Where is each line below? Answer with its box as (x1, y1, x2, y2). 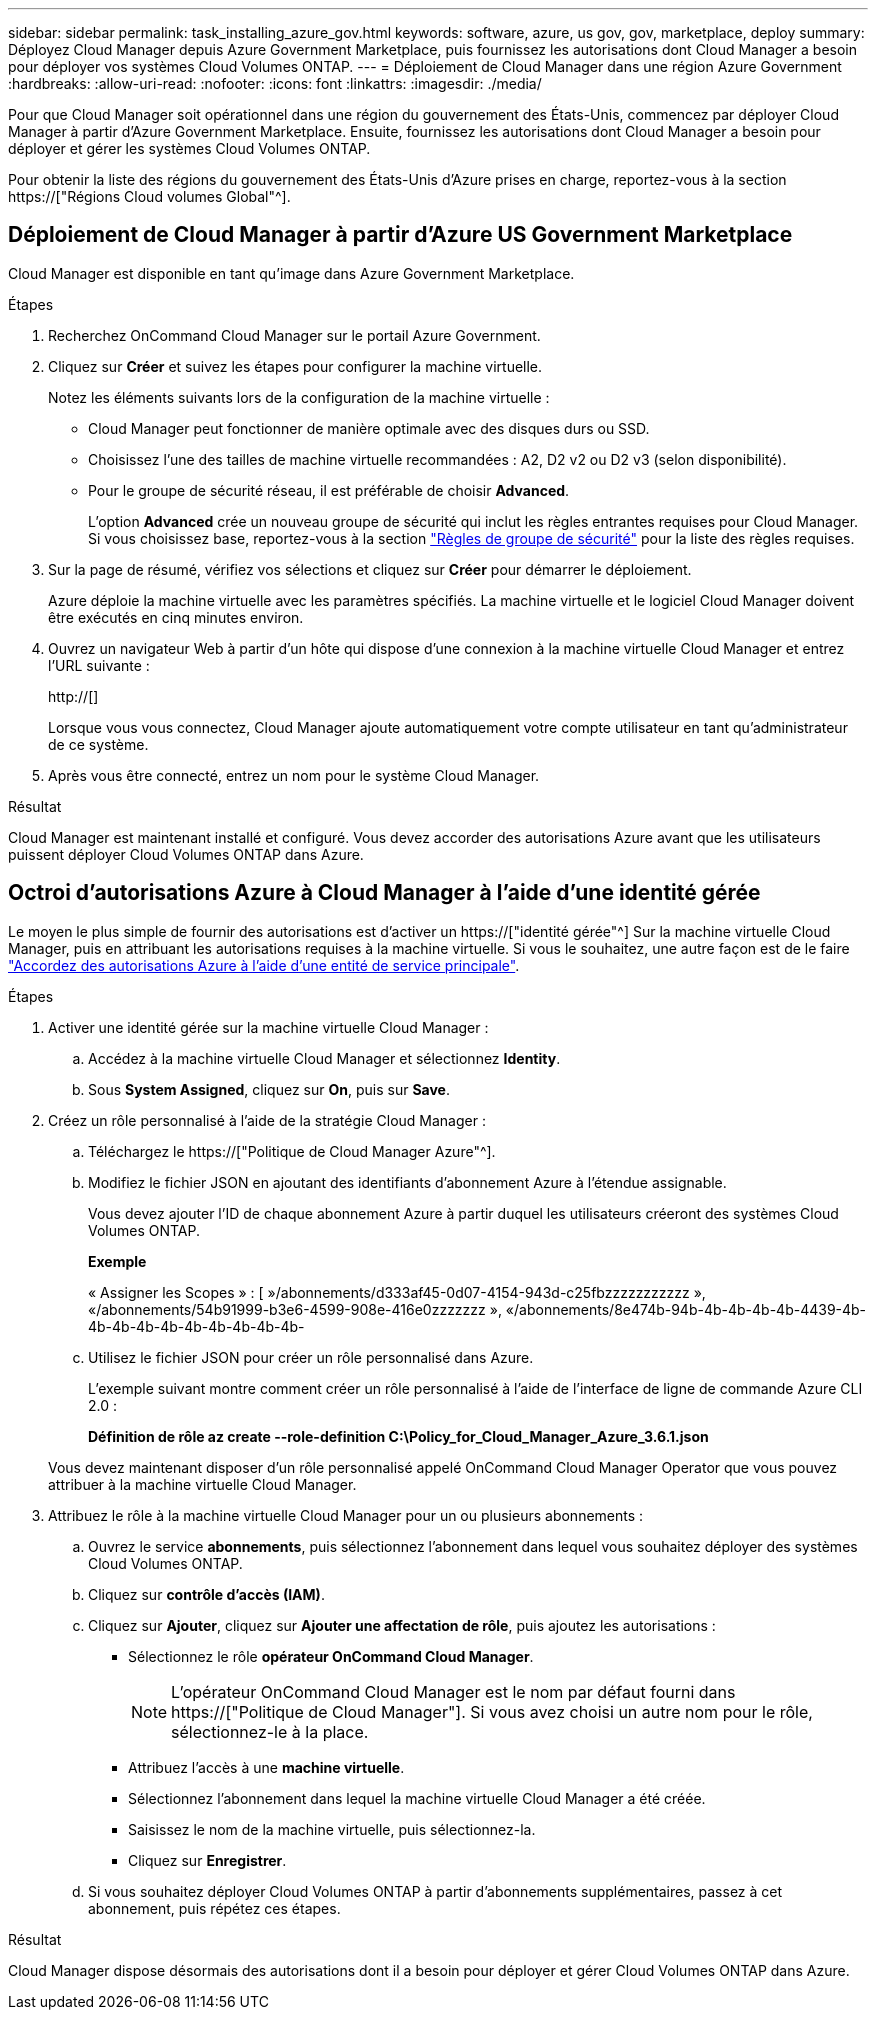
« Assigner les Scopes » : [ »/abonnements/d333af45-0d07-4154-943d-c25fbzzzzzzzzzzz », (88, 1283, 706, 1301)
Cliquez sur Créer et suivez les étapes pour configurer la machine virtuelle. (48, 357, 543, 375)
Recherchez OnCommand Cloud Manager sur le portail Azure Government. (48, 326, 541, 344)
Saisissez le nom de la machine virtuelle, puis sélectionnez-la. (128, 1820, 536, 1838)
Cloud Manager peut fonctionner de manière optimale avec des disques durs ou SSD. (88, 419, 650, 437)
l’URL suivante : (48, 656, 150, 674)
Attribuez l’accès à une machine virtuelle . (128, 1758, 405, 1776)
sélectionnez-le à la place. (171, 1721, 369, 1742)
